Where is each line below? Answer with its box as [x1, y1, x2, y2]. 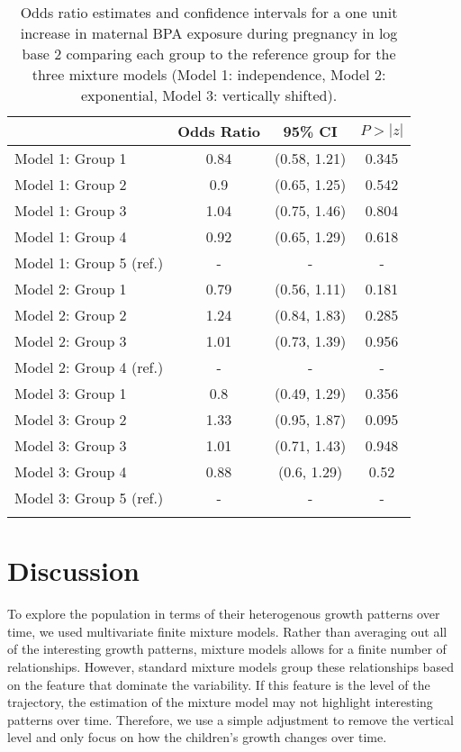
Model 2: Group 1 [14, 278, 127, 299]
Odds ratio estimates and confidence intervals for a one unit [20, 2, 398, 23]
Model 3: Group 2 [14, 409, 127, 430]
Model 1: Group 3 [14, 200, 127, 221]
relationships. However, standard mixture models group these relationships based [7, 657, 454, 675]
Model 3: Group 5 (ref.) [14, 487, 164, 508]
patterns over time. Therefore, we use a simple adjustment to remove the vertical [7, 710, 454, 729]
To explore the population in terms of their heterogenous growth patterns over [7, 604, 440, 623]
